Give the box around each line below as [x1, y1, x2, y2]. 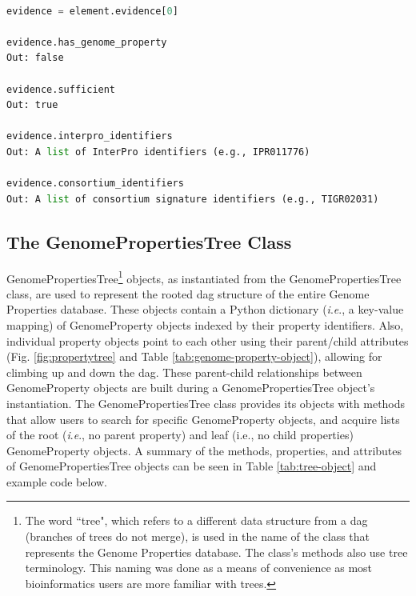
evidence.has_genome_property [6, 36, 167, 48]
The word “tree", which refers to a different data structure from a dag [25, 512, 368, 529]
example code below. [6, 473, 107, 490]
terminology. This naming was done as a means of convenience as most [25, 559, 373, 576]
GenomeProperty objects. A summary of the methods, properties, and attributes [6, 442, 402, 458]
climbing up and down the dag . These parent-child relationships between [6, 363, 362, 380]
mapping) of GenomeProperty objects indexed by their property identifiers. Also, [6, 316, 404, 333]
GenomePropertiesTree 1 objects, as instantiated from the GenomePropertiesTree [6, 267, 402, 286]
